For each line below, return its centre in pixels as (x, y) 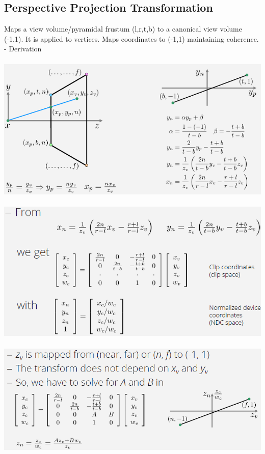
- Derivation (23, 49)
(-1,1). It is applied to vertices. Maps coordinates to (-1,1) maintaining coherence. (131, 38)
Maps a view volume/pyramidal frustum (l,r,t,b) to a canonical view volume (123, 29)
